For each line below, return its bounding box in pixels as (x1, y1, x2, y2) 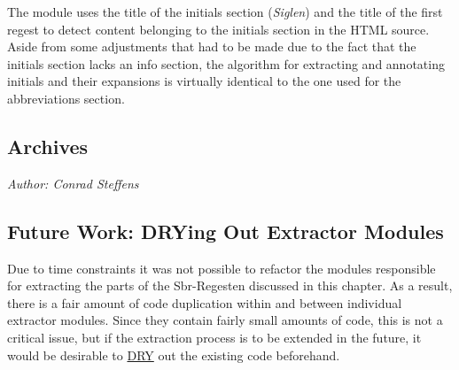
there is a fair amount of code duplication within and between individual (7, 293, 402, 312)
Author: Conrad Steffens (7, 173, 139, 192)
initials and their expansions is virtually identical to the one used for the (7, 72, 401, 90)
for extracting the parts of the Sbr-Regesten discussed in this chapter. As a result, (7, 276, 453, 295)
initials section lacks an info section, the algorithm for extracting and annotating (7, 54, 445, 73)
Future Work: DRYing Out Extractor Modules (7, 217, 444, 244)
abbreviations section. (7, 89, 125, 107)
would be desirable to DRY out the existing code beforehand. (7, 345, 340, 364)
